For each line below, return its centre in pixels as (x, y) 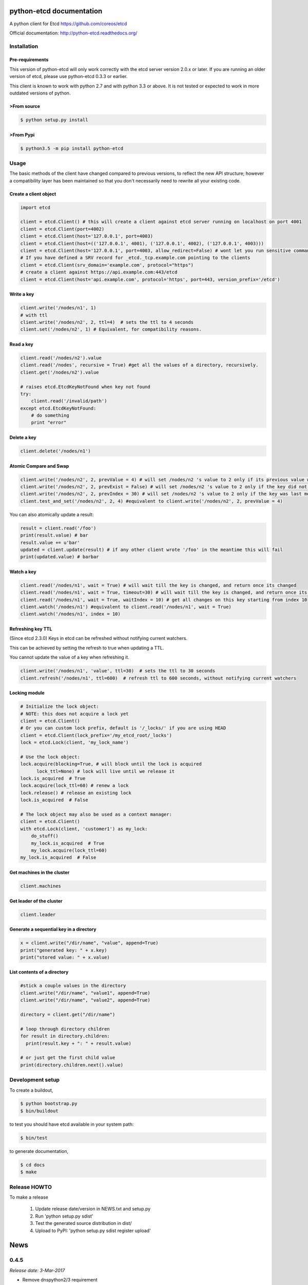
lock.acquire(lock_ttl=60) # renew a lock (74, 786)
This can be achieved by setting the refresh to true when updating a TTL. (87, 648)
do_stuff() (45, 836)
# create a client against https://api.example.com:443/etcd (99, 272)
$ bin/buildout (39, 1111)
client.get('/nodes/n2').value (60, 372)
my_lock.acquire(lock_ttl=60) (69, 850)
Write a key (22, 294)
